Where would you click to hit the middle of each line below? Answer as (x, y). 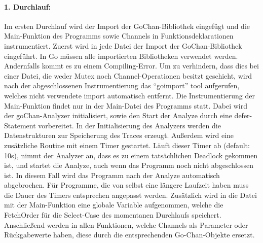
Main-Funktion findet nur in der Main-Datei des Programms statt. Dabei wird (126, 105)
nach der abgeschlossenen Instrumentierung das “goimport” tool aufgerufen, (122, 85)
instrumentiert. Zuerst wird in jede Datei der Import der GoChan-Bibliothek (123, 45)
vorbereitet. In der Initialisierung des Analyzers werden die (129, 125)
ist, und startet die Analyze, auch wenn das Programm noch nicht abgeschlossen (129, 165)
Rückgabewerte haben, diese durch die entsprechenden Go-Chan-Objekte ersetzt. (129, 235)
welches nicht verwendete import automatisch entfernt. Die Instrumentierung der (129, 95)
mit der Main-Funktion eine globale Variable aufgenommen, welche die (114, 205)
